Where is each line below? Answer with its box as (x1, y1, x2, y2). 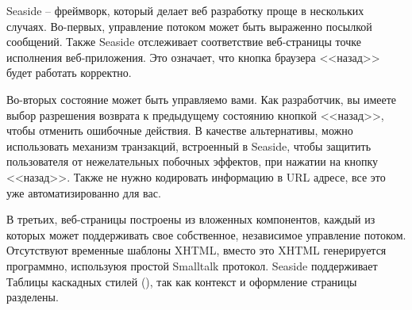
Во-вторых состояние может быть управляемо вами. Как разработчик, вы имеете (6, 90, 397, 107)
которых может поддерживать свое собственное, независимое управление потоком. (6, 226, 406, 243)
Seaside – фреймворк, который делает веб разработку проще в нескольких (6, 2, 364, 18)
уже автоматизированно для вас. (6, 184, 161, 201)
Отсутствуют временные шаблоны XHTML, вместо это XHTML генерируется (6, 242, 387, 258)
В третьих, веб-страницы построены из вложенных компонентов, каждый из (6, 211, 375, 228)
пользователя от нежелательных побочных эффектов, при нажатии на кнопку (6, 153, 379, 170)
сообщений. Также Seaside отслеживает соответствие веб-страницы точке (6, 33, 361, 50)
